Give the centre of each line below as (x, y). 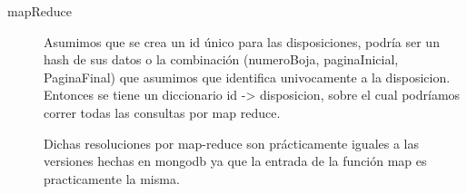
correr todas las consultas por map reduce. (162, 112)
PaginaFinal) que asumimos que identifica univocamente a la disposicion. (247, 77)
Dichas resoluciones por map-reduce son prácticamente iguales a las (231, 143)
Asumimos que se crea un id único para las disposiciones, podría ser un (242, 41)
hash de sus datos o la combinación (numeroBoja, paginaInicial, (221, 59)
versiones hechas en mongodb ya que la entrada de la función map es (235, 161)
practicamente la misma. (112, 178)
